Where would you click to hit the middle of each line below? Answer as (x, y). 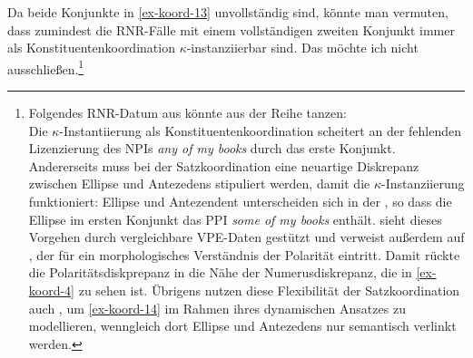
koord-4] (52, 290)
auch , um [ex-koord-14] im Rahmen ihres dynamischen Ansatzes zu (217, 308)
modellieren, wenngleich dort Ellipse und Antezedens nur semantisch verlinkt (242, 326)
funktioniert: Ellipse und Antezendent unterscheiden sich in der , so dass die (240, 201)
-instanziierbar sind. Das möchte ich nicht (302, 48)
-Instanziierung (423, 184)
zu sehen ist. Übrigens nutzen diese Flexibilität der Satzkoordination (269, 290)
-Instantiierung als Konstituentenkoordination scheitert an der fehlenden (261, 130)
